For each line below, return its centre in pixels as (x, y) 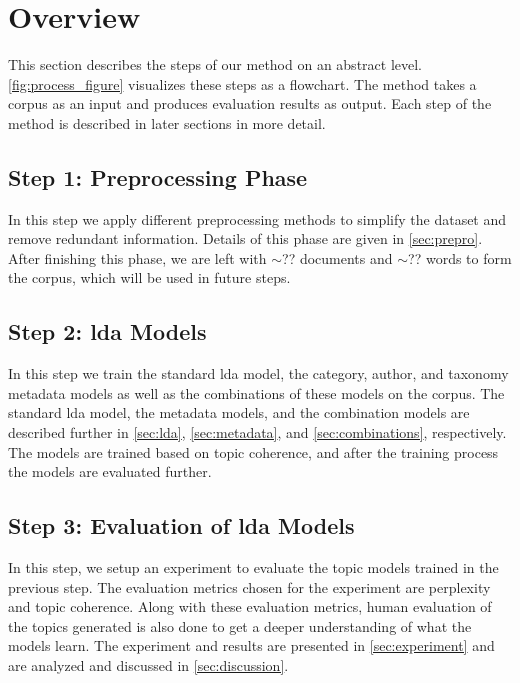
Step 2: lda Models (107, 331)
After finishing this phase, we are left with (137, 257)
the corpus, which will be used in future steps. (149, 277)
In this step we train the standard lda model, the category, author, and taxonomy (258, 373)
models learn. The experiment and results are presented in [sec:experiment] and (251, 645)
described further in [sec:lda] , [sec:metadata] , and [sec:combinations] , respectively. (257, 432)
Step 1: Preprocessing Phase (158, 176)
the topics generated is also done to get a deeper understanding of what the (240, 625)
